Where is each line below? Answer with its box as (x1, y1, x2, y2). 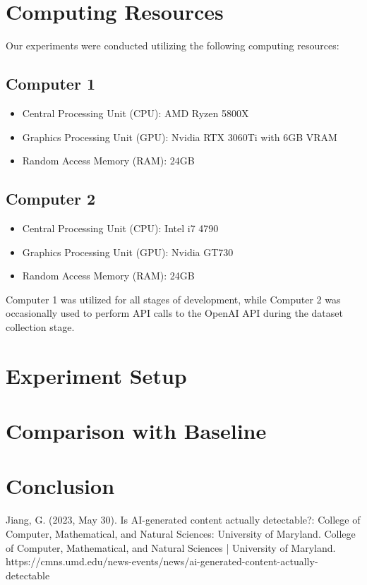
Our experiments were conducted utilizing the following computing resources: (6, 38, 339, 53)
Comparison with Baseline (6, 416, 267, 445)
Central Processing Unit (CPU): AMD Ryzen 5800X (22, 105, 249, 120)
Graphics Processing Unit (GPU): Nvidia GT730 (22, 244, 234, 259)
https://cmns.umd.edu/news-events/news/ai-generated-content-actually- (6, 554, 318, 569)
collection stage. (6, 319, 75, 334)
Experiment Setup (6, 361, 187, 390)
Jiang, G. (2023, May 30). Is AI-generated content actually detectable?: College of (6, 512, 361, 527)
